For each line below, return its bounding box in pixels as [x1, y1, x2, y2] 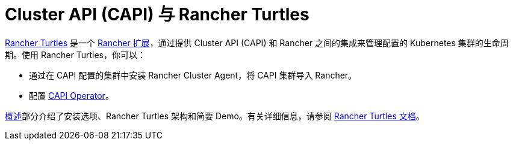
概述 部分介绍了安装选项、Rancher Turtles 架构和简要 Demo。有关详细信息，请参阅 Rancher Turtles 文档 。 [5, 110, 424, 121]
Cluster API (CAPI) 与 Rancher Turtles [5, 4, 309, 25]
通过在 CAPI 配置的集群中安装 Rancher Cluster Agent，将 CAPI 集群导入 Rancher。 [29, 70, 357, 80]
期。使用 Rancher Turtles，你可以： [5, 49, 146, 60]
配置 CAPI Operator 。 [29, 90, 114, 101]
